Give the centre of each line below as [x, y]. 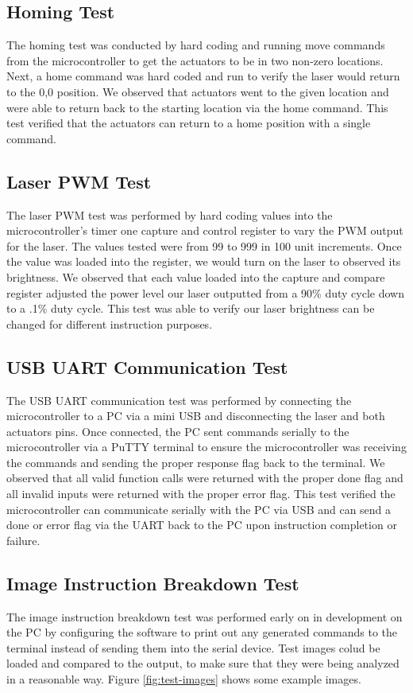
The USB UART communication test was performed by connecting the [179, 400]
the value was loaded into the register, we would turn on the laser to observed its [204, 261]
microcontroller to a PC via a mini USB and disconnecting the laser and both [196, 416]
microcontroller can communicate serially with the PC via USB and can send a [199, 509]
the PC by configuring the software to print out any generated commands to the [202, 632]
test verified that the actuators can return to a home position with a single [189, 123]
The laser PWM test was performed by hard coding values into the [170, 214]
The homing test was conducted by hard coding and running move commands [196, 45]
